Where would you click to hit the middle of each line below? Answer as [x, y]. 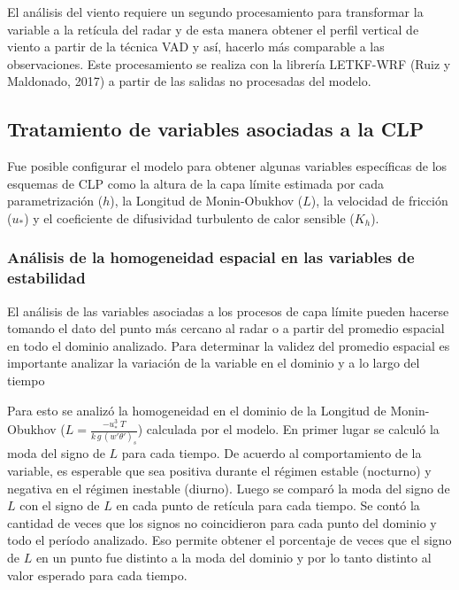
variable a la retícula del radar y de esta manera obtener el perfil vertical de [213, 29]
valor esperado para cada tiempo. [97, 574]
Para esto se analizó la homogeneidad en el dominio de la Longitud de [197, 410]
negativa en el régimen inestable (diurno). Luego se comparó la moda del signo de [229, 488]
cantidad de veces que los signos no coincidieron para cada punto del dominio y [222, 522]
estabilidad [46, 278]
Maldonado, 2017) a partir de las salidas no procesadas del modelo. [189, 81]
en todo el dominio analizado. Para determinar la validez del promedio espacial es [229, 345]
